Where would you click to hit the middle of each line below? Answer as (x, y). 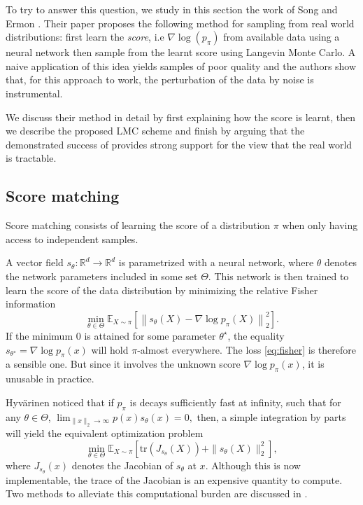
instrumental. (34, 93)
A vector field (35, 262)
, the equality (256, 335)
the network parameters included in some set (102, 276)
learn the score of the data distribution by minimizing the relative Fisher (162, 290)
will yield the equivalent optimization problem (105, 433)
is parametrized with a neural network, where (216, 262)
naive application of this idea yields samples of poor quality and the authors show (181, 65)
